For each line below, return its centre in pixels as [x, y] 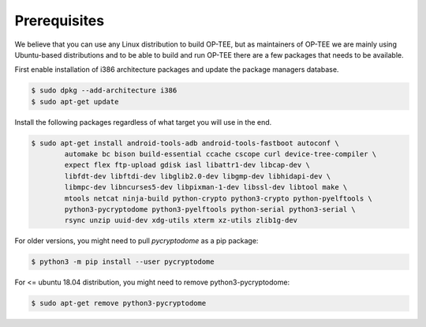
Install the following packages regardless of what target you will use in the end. [143, 122]
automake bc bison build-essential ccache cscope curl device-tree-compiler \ [220, 154]
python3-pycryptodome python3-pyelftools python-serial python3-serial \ [210, 210]
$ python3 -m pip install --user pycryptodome [123, 262]
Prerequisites [60, 21]
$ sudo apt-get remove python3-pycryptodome [119, 303]
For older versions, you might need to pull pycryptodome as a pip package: [136, 241]
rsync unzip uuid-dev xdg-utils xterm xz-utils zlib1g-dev [181, 220]
